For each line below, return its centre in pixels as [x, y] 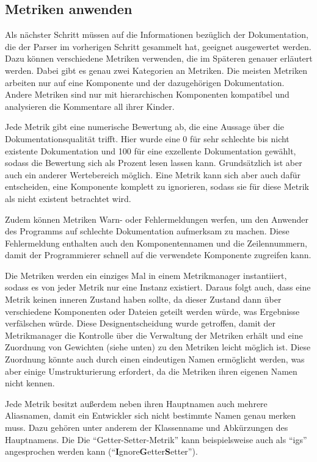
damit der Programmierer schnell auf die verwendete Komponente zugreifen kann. [158, 255]
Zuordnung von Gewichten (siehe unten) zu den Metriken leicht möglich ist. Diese [158, 347]
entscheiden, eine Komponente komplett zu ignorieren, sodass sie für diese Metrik [157, 186]
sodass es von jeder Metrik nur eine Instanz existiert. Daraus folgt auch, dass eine [158, 287]
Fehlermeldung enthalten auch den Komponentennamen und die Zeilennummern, [156, 243]
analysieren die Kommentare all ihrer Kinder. [90, 106]
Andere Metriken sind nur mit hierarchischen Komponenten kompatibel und [147, 94]
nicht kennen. [30, 383]
